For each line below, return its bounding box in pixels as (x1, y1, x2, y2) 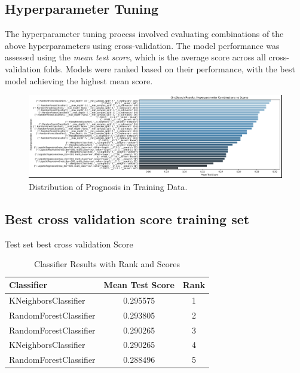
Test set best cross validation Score (5, 237, 133, 250)
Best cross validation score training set (5, 210, 250, 228)
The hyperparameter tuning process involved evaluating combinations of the (5, 27, 284, 40)
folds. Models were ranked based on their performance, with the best (43, 62, 295, 75)
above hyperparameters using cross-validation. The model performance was (5, 39, 280, 51)
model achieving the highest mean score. (5, 74, 153, 87)
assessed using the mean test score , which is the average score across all (5, 51, 266, 63)
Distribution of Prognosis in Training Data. (29, 181, 188, 193)
